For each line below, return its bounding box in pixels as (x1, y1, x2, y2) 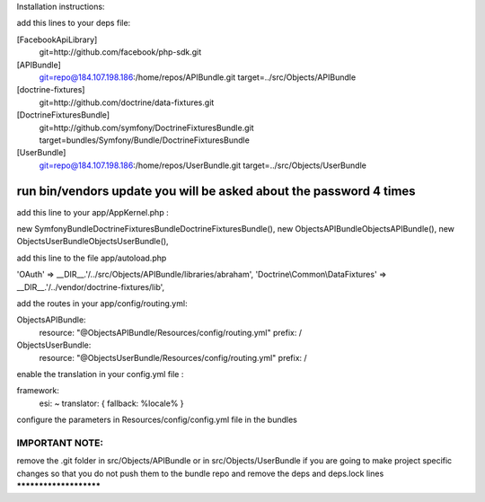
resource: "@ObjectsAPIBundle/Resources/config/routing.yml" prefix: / (39, 327, 303, 338)
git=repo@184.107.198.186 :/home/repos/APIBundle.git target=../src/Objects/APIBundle (39, 72, 357, 83)
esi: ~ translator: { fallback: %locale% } (39, 398, 184, 409)
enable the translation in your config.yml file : (16, 368, 184, 379)
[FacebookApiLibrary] (16, 34, 98, 45)
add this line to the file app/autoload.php (16, 252, 167, 263)
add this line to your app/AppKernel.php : (16, 207, 170, 217)
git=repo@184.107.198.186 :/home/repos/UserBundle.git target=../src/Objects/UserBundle (39, 160, 367, 171)
